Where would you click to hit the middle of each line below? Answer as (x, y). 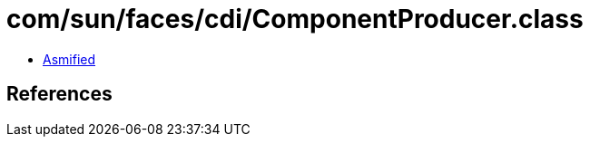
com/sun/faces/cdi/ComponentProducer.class (295, 19)
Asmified (69, 59)
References (59, 94)
